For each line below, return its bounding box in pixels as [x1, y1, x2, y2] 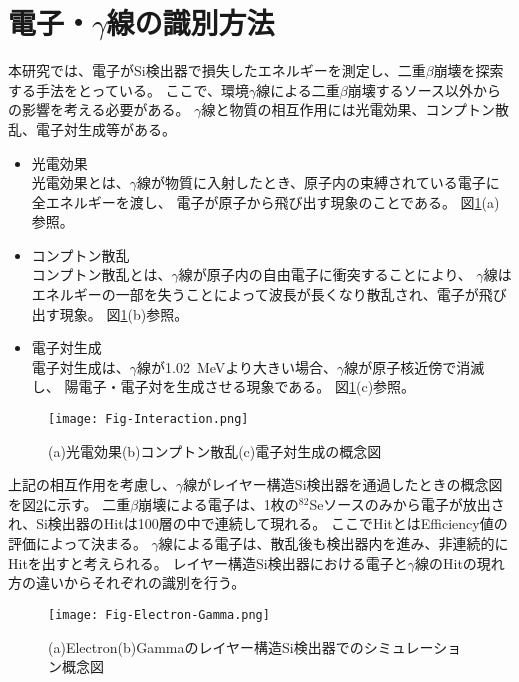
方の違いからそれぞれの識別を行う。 [8, 572, 246, 593]
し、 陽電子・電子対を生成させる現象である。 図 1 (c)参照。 [31, 376, 416, 397]
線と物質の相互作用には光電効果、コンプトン [201, 99, 496, 120]
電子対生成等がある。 [35, 118, 176, 139]
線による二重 [256, 79, 340, 100]
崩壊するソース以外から [347, 79, 502, 100]
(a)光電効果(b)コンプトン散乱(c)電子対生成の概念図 [48, 440, 382, 461]
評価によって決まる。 [8, 533, 147, 554]
